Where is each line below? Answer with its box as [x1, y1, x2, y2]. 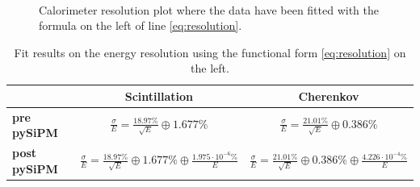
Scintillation [124, 87, 194, 104]
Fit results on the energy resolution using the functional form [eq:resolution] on [14, 44, 406, 60]
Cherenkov [298, 87, 359, 104]
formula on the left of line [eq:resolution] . [39, 17, 242, 34]
